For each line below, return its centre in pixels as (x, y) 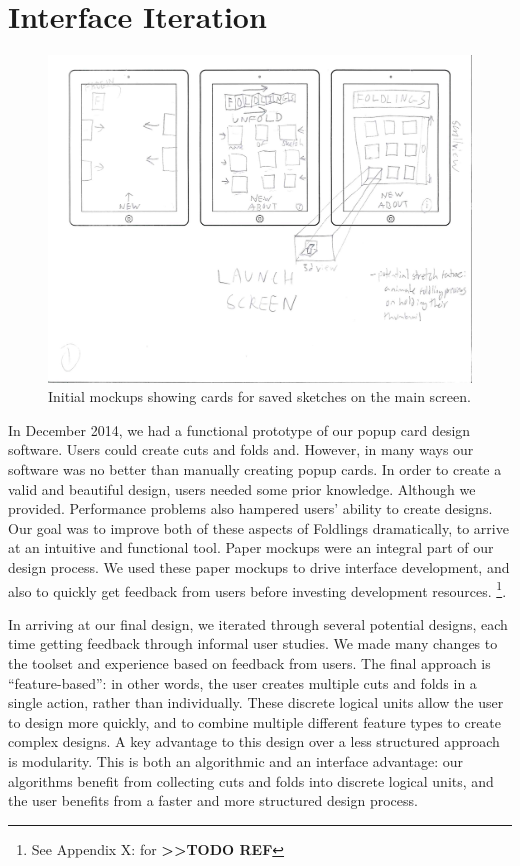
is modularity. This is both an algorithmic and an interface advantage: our (236, 760)
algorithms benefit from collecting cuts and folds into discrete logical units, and (251, 780)
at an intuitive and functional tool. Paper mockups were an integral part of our (251, 547)
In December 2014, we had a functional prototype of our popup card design (239, 429)
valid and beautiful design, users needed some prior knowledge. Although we (242, 488)
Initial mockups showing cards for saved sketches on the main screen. (259, 396)
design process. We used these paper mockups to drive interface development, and (259, 566)
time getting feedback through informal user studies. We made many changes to (253, 643)
